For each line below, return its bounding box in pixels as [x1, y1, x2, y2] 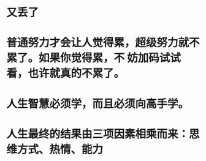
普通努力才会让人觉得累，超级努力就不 [6, 36, 200, 50]
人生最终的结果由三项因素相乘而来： [6, 127, 189, 141]
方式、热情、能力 [17, 142, 104, 156]
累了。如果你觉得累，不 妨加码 [6, 51, 159, 65]
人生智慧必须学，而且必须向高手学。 [6, 97, 189, 111]
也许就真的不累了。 [28, 67, 125, 80]
